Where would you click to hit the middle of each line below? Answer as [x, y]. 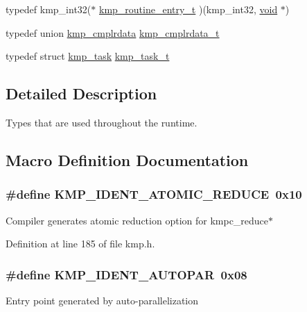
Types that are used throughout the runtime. [102, 122]
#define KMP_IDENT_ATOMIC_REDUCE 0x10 [154, 194]
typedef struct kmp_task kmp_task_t [88, 56]
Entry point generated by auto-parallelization [102, 300]
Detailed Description [81, 93]
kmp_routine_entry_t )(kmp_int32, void [188, 9]
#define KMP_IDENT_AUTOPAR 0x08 [126, 274]
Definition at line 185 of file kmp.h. [80, 244]
